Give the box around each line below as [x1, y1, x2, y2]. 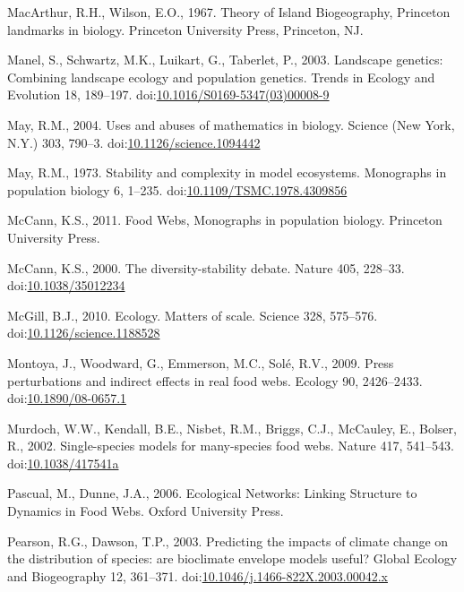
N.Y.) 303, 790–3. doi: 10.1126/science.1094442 [7, 133, 261, 151]
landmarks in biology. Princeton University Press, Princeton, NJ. [7, 20, 364, 39]
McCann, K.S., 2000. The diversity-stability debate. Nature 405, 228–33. [7, 258, 405, 277]
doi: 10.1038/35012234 [7, 276, 125, 295]
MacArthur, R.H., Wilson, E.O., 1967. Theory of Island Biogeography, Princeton [7, 3, 451, 21]
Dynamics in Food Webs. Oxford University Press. [7, 502, 284, 520]
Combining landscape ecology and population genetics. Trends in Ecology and [7, 67, 435, 86]
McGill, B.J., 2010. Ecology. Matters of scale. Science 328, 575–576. [7, 305, 378, 324]
